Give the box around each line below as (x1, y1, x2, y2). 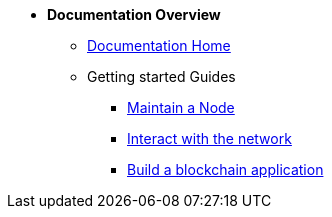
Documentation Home (87, 37, 231, 54)
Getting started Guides (87, 68, 236, 85)
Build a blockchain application (127, 161, 324, 178)
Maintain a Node (127, 99, 235, 116)
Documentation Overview (47, 6, 221, 23)
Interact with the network (127, 130, 292, 147)
